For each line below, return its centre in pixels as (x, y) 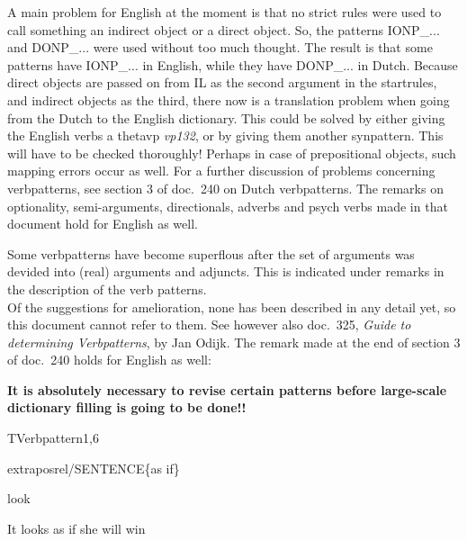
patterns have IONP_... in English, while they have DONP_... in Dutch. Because (233, 64)
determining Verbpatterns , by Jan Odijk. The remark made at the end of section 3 (234, 342)
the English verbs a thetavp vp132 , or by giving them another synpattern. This (225, 135)
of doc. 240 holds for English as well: (109, 360)
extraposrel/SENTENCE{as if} (94, 468)
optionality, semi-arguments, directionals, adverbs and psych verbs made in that (228, 206)
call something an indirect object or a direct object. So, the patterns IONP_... (224, 29)
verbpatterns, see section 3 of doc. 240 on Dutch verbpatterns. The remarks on (225, 188)
